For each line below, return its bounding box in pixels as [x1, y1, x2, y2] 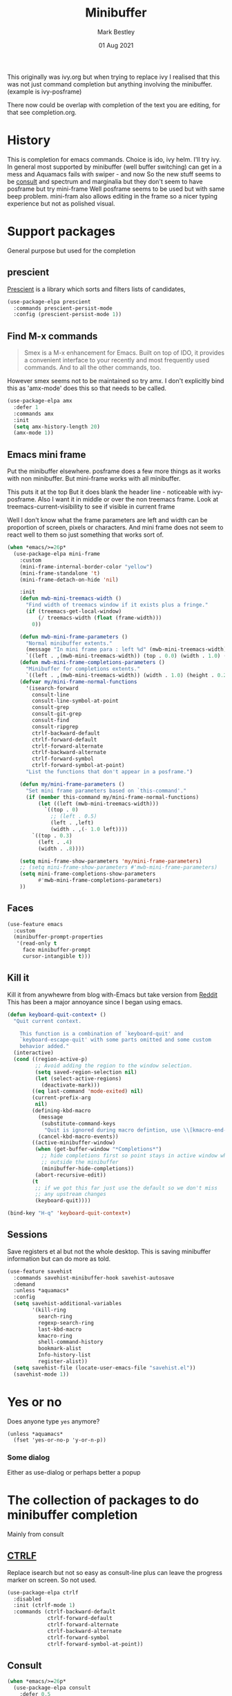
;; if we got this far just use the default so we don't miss [35, 1184, 217, 1191]
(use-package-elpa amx [7, 398, 72, 405]
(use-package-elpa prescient [7, 298, 91, 305]
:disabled [13, 1596, 41, 1603]
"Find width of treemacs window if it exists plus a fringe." [25, 602, 209, 609]
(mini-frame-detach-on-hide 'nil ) [19, 576, 119, 583]
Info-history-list [37, 1352, 91, 1358]
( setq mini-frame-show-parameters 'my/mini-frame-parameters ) [19, 858, 202, 865]
